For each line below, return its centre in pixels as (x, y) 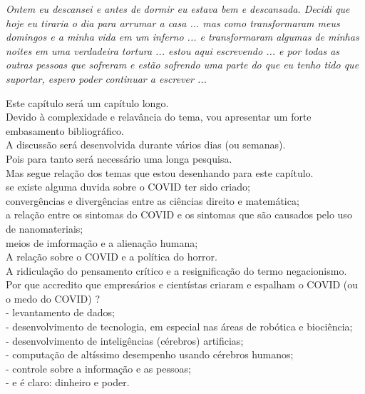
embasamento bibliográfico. (65, 130)
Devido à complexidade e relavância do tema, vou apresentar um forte (159, 117)
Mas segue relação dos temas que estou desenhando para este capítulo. (160, 172)
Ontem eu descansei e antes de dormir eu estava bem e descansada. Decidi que (178, 9)
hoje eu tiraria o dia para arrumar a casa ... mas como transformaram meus (173, 22)
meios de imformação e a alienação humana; (102, 242)
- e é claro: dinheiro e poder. (68, 382)
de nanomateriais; (45, 228)
